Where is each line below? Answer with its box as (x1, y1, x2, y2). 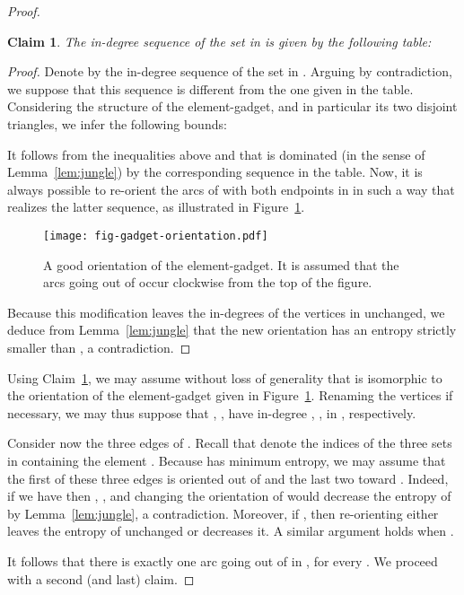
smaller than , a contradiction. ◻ (7, 337, 191, 356)
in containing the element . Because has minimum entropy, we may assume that (7, 451, 446, 469)
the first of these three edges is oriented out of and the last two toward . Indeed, (7, 468, 449, 487)
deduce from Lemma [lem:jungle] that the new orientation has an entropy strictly (7, 320, 457, 339)
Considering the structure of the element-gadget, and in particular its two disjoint (7, 97, 458, 116)
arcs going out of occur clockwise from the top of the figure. (43, 273, 372, 292)
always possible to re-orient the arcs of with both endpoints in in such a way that (7, 179, 455, 198)
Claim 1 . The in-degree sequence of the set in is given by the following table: (7, 31, 432, 50)
